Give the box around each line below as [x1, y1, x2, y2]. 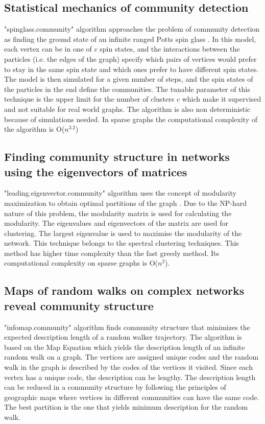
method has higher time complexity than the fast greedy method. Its [4, 247, 220, 258]
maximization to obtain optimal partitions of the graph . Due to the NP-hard [4, 197, 247, 208]
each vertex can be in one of [4, 43, 92, 54]
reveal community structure [4, 297, 154, 313]
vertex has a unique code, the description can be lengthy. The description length [4, 371, 256, 382]
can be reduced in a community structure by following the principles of [4, 382, 226, 392]
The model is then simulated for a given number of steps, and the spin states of [4, 74, 253, 84]
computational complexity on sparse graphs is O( [4, 257, 158, 268]
